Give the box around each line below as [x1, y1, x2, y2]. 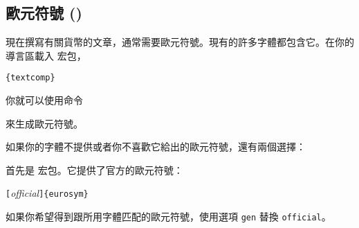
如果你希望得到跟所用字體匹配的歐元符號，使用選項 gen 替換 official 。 [6, 209, 331, 224]
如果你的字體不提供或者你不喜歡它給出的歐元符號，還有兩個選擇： [6, 139, 306, 154]
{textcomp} [6, 73, 55, 83]
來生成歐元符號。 [6, 116, 83, 130]
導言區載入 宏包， [6, 48, 86, 62]
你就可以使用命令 [6, 93, 83, 107]
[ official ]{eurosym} [6, 186, 89, 200]
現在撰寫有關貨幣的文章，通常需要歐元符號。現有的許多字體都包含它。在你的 [6, 35, 354, 49]
